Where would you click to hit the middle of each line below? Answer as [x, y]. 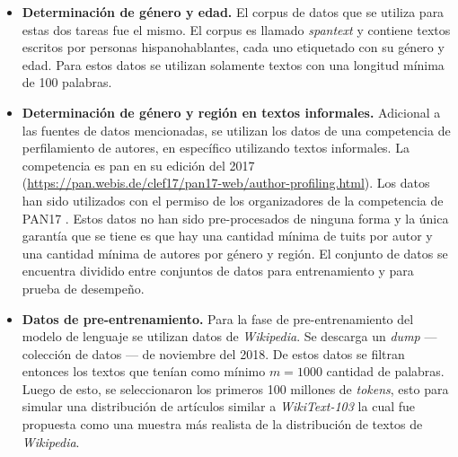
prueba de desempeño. [83, 288]
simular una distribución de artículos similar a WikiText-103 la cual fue [219, 406]
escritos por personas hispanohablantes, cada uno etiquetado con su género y [233, 47]
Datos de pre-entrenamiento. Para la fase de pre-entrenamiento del [218, 318]
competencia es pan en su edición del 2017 [138, 165]
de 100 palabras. [67, 82]
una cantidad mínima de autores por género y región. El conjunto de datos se [235, 253]
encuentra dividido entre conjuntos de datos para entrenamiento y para [218, 271]
